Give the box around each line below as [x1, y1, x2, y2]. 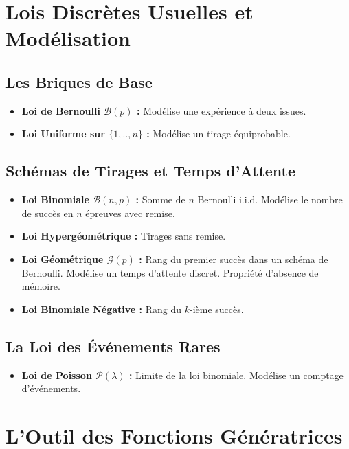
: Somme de [135, 192, 185, 207]
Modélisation [5, 24, 131, 52]
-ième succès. [189, 301, 244, 316]
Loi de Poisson [21, 367, 92, 382]
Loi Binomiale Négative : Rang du [21, 301, 182, 316]
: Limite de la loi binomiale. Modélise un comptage [128, 367, 344, 382]
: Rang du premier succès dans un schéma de [139, 251, 328, 266]
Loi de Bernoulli [21, 103, 100, 117]
